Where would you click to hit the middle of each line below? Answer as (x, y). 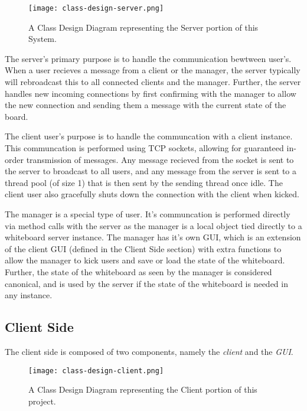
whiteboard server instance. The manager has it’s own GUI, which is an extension (153, 237)
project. (42, 401)
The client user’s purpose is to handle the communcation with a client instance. (149, 136)
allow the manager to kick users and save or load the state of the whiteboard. (145, 260)
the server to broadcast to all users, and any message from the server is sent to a (151, 171)
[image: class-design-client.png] (96, 371)
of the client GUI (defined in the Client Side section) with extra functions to (143, 248)
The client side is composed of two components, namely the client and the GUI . (149, 351)
